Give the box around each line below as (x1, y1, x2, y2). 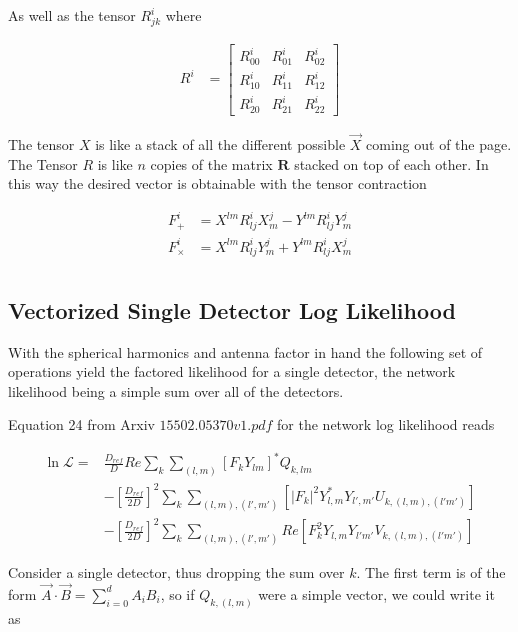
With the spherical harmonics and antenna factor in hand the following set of (8, 341, 483, 362)
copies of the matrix (150, 153, 273, 174)
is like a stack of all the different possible (95, 133, 346, 154)
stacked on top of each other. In (294, 153, 489, 174)
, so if (160, 583, 195, 604)
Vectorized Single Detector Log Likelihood (8, 294, 456, 325)
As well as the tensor (8, 5, 136, 25)
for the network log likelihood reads (277, 414, 495, 435)
